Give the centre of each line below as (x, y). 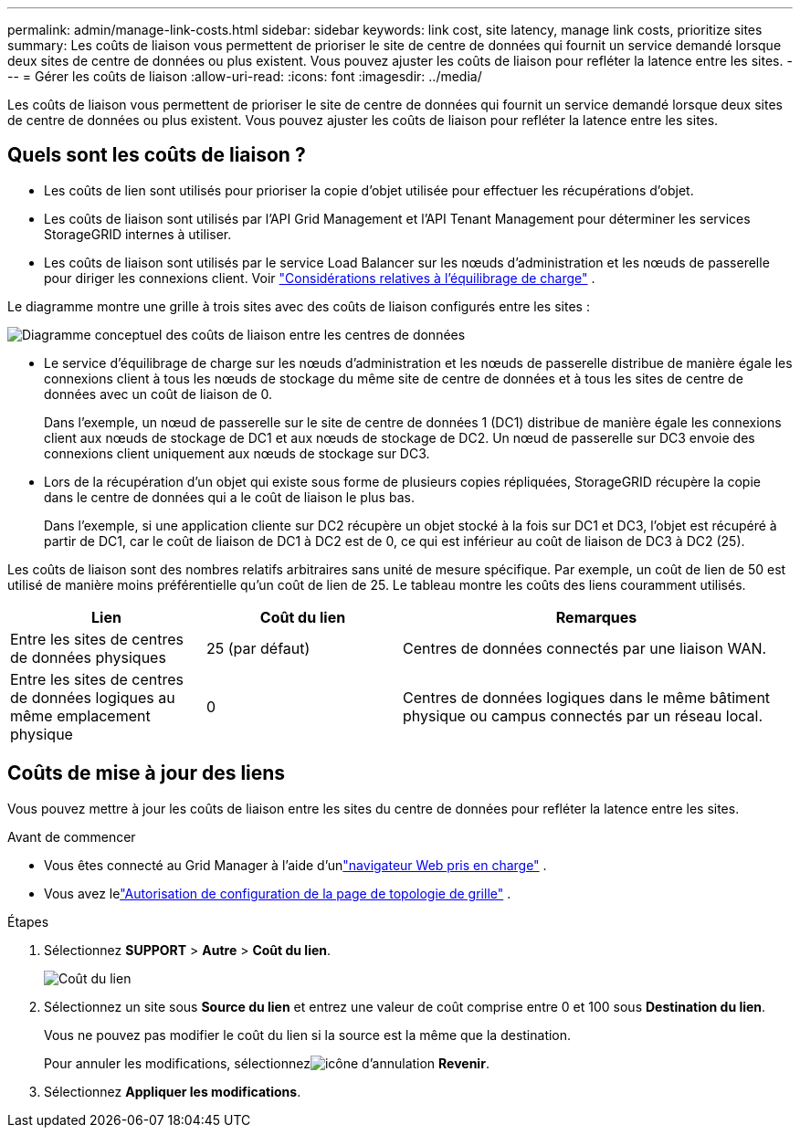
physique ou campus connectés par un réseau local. (583, 715)
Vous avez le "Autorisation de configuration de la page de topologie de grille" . (278, 893)
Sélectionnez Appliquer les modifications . (173, 1091)
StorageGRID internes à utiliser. (138, 234)
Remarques (596, 617)
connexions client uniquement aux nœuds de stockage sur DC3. (237, 453)
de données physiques (88, 657)
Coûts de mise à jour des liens (147, 773)
